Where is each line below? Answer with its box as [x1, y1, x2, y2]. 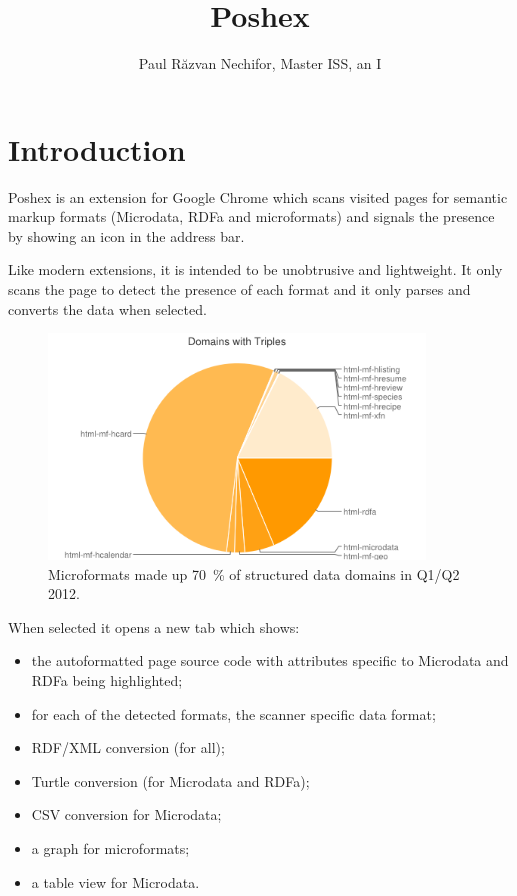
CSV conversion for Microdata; [31, 804, 222, 825]
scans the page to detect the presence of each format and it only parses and [8, 279, 471, 300]
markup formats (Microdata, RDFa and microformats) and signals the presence [8, 206, 495, 227]
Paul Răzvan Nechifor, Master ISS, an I [138, 53, 382, 74]
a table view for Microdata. [31, 871, 200, 892]
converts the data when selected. [8, 298, 207, 319]
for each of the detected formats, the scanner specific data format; [31, 703, 436, 724]
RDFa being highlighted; [31, 669, 183, 690]
